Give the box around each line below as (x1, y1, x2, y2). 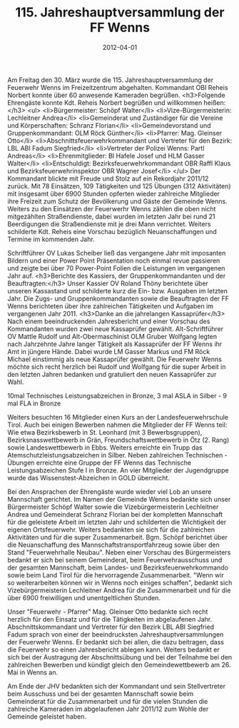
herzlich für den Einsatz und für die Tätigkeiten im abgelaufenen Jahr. (7, 615, 213, 623)
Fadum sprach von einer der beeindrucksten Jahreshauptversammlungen (7, 630, 224, 639)
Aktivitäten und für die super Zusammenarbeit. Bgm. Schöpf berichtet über (7, 532, 228, 541)
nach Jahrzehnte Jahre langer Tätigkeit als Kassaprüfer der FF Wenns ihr (7, 340, 223, 348)
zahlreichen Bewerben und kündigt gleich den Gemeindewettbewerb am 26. (7, 660, 231, 669)
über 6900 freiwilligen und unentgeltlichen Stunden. (7, 593, 161, 602)
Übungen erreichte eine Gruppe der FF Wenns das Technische (7, 458, 191, 467)
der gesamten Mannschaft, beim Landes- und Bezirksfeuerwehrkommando (7, 563, 228, 572)
